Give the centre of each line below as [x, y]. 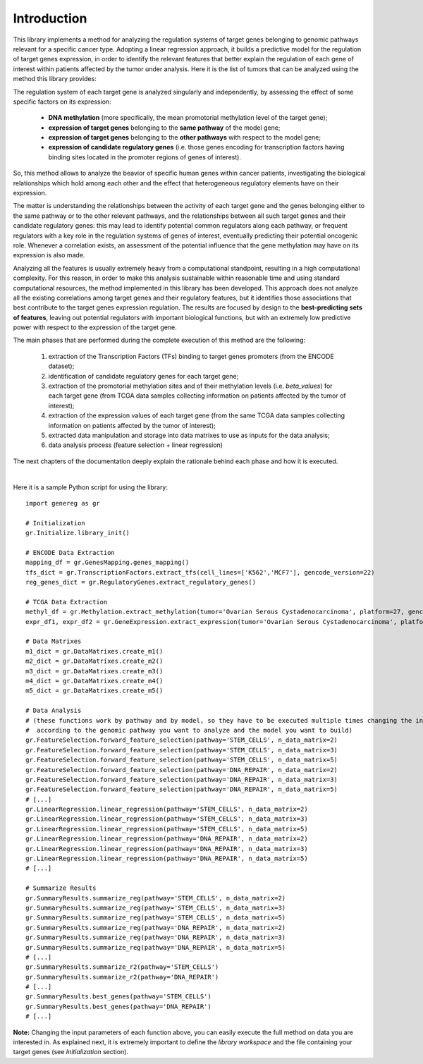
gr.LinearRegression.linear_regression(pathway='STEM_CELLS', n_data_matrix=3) [167, 819]
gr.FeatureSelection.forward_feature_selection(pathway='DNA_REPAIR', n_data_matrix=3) [182, 779]
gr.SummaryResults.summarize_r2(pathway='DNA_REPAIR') [122, 977]
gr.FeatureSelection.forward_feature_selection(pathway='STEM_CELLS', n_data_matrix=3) [182, 750]
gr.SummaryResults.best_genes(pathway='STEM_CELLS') [118, 997]
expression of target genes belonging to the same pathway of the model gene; [165, 128]
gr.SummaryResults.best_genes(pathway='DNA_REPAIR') [118, 1006]
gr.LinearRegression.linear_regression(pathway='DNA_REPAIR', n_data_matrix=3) [167, 849]
